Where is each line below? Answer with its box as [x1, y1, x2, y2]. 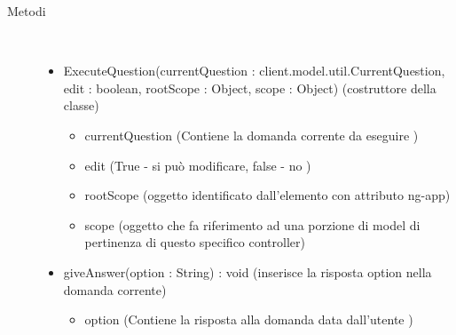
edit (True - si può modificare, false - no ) [84, 156, 311, 174]
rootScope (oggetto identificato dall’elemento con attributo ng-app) [84, 186, 451, 204]
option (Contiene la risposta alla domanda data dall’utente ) [84, 310, 413, 329]
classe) [63, 96, 99, 115]
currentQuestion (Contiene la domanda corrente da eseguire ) [84, 125, 419, 144]
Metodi [7, 2, 46, 20]
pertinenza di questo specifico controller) [84, 233, 305, 251]
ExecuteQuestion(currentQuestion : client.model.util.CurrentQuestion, [63, 61, 445, 80]
